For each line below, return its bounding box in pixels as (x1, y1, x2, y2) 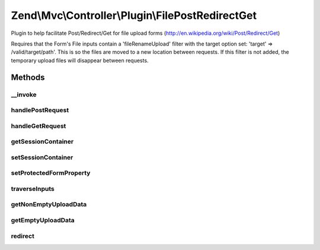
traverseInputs (11, 184, 55, 193)
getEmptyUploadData (11, 216, 75, 224)
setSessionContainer (11, 153, 73, 161)
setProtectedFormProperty (11, 169, 91, 177)
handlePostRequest (11, 106, 69, 115)
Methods (11, 72, 45, 82)
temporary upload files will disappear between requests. (11, 57, 149, 64)
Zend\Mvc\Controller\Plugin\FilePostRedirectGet (11, 9, 257, 22)
